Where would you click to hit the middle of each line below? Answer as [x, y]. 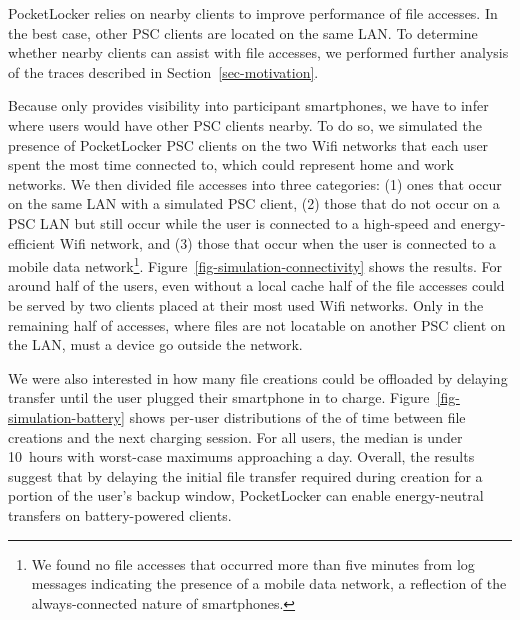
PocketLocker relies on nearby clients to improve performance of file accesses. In [253, 13]
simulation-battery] [66, 416]
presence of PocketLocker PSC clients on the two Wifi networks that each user [248, 144]
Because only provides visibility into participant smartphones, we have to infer [248, 105]
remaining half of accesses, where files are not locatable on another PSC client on [257, 324]
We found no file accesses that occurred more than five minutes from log [253, 563]
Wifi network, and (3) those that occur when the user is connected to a [277, 242]
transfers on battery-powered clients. [120, 514]
